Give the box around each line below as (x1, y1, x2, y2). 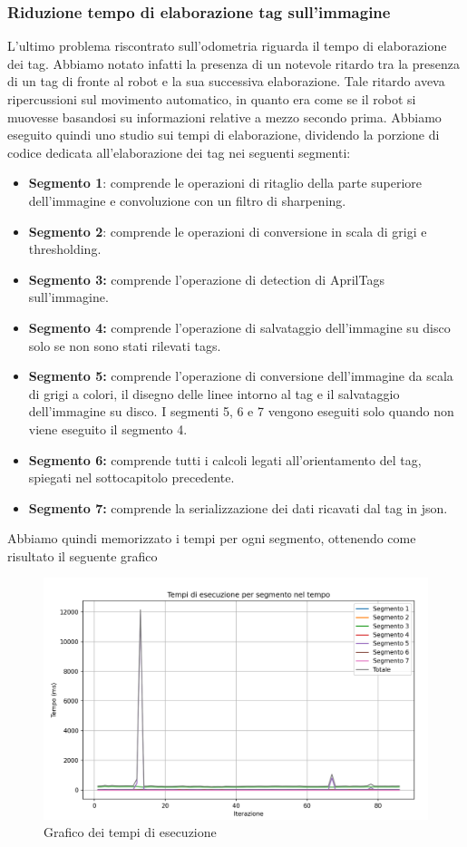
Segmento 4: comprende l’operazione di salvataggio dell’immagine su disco (28, 317, 451, 336)
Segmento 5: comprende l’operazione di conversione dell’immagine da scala (28, 366, 453, 385)
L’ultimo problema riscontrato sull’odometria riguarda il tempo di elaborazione (7, 36, 447, 55)
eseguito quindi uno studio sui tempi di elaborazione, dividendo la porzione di (7, 125, 440, 144)
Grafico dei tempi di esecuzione (44, 823, 217, 842)
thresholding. (28, 239, 102, 258)
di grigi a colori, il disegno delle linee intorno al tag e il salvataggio (28, 384, 400, 403)
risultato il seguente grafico (7, 546, 158, 565)
